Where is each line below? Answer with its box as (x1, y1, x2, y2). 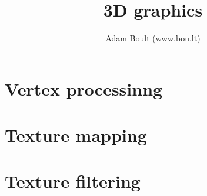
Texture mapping (5, 123, 147, 147)
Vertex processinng (5, 76, 163, 100)
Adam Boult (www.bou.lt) (105, 32, 201, 44)
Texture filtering (5, 169, 141, 193)
